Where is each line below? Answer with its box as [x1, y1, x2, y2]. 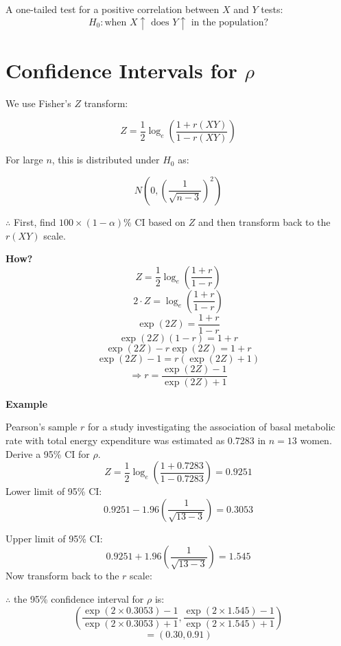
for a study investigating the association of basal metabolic [87, 419, 336, 434]
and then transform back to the [198, 214, 331, 229]
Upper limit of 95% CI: [5, 531, 103, 545]
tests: [261, 2, 283, 16]
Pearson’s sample [5, 419, 78, 434]
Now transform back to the [5, 568, 119, 583]
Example [5, 396, 48, 411]
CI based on [134, 214, 185, 229]
